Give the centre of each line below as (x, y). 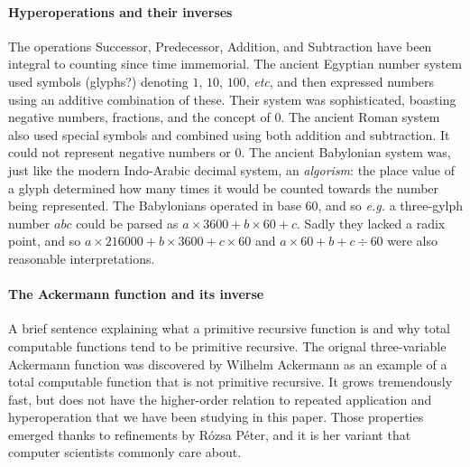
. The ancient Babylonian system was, (346, 152)
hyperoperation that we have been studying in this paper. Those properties (216, 417)
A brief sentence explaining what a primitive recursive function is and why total (230, 328)
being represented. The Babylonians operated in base (155, 205)
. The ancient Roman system (360, 117)
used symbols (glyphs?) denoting (98, 81)
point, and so (45, 241)
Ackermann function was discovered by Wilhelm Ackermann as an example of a (228, 364)
